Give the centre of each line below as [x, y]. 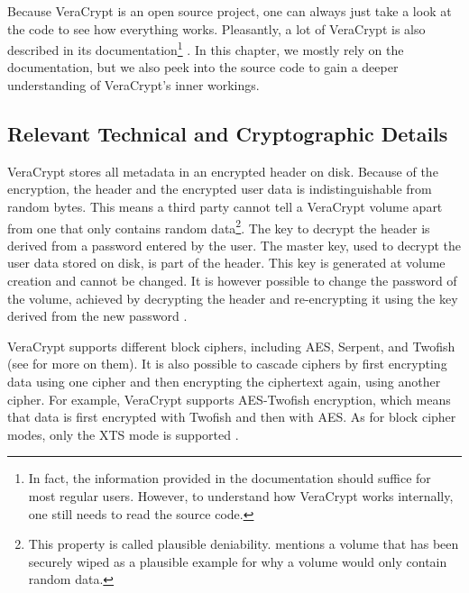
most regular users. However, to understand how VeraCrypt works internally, [241, 495]
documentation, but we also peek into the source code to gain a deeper [203, 67]
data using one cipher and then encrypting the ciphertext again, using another [224, 382]
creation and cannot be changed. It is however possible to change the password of [232, 281]
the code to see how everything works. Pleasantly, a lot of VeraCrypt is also [216, 28]
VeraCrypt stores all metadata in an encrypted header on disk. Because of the [223, 171]
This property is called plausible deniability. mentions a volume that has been [244, 544]
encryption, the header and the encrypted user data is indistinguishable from [220, 189]
